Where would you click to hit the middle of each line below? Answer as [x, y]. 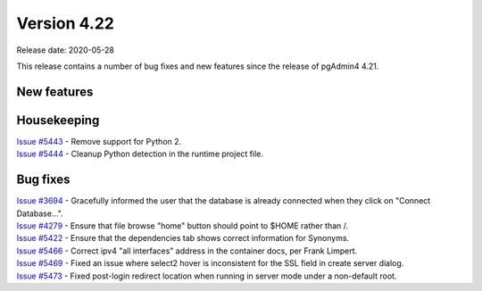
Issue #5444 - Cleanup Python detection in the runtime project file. [140, 154]
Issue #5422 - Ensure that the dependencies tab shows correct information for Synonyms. [183, 238]
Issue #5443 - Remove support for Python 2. [99, 141]
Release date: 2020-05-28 [66, 50]
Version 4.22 [66, 23]
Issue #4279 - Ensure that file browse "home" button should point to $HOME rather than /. [183, 225]
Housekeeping [58, 120]
